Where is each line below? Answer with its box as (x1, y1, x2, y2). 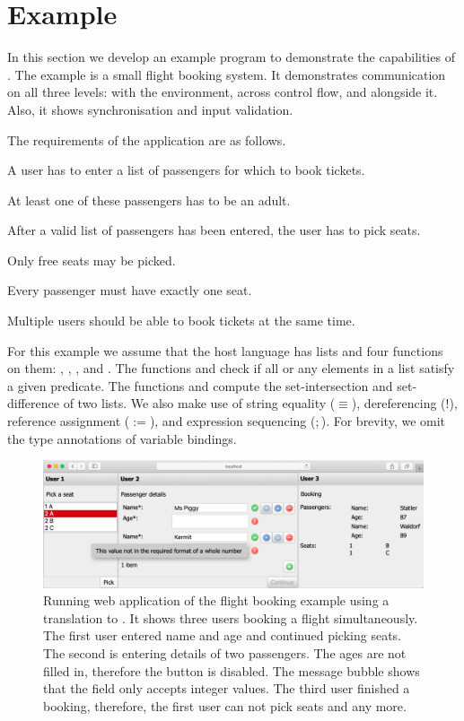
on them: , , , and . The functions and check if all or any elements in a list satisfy (7, 359, 455, 378)
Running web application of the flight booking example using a (43, 591, 390, 610)
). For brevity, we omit (320, 412, 446, 430)
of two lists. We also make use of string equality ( (63, 394, 336, 413)
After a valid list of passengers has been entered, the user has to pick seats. (7, 221, 421, 239)
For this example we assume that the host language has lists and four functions (7, 341, 443, 360)
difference (7, 394, 59, 413)
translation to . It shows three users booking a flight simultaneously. (43, 608, 418, 627)
